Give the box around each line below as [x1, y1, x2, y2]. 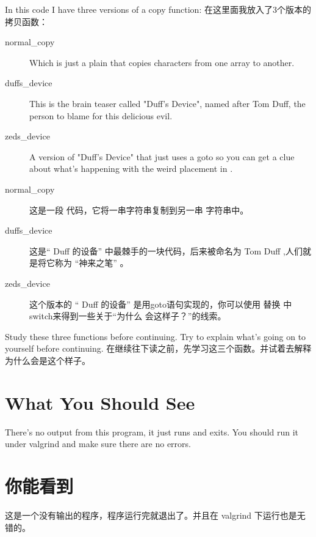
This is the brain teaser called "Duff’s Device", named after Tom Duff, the [29, 97, 306, 109]
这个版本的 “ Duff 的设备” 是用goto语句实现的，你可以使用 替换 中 [29, 297, 292, 310]
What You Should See [5, 390, 195, 415]
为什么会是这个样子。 [5, 354, 90, 366]
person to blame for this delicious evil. [29, 109, 173, 122]
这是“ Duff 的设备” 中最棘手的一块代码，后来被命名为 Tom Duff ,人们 [29, 244, 303, 257]
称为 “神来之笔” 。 [54, 256, 129, 269]
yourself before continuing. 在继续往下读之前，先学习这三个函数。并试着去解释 [5, 342, 312, 355]
